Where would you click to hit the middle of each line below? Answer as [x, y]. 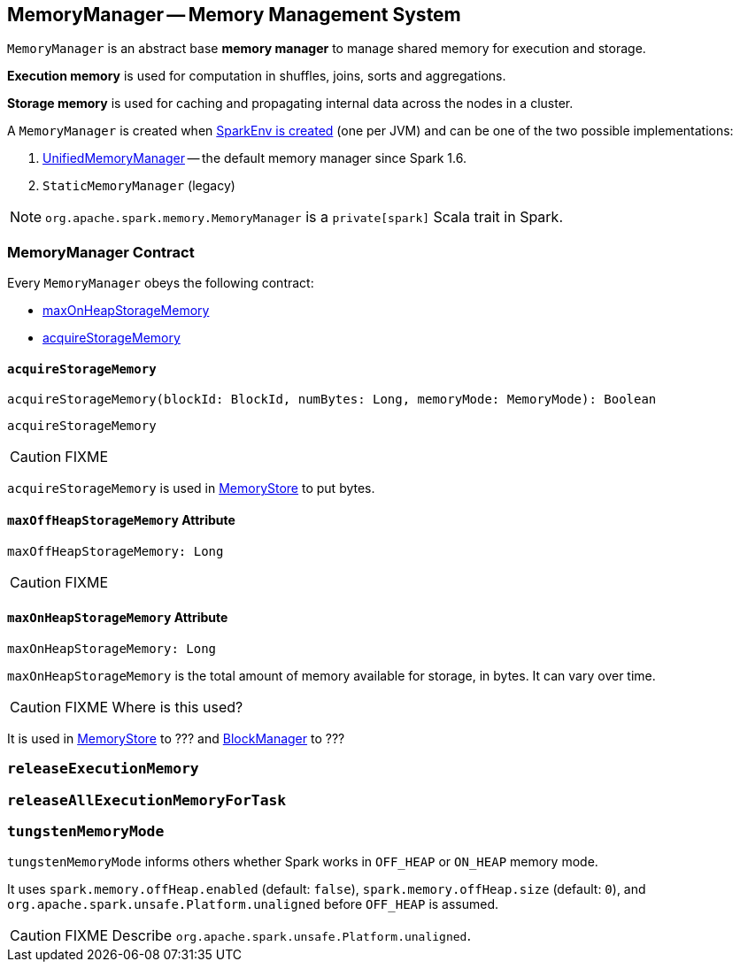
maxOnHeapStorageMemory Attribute [118, 618]
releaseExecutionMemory [103, 769]
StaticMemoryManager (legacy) [139, 186]
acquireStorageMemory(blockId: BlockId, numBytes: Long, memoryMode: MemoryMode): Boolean [332, 400]
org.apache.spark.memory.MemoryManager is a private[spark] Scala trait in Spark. [304, 217]
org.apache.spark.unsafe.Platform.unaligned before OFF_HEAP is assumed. [253, 904]
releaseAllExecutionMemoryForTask [147, 800]
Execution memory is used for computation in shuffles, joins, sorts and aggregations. [257, 76]
